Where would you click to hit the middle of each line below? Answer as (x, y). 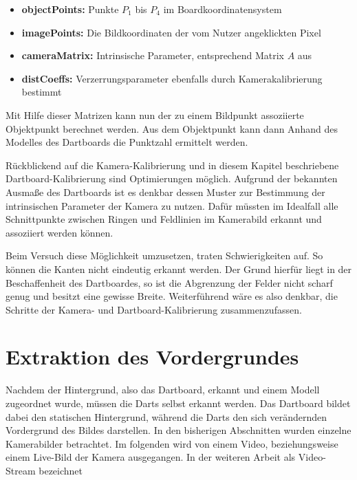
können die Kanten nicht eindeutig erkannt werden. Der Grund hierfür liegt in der (179, 269)
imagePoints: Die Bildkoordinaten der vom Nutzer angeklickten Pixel (171, 32)
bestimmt (42, 92)
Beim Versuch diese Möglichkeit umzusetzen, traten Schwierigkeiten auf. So (164, 255)
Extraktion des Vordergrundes (152, 357)
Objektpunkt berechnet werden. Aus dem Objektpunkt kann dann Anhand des (172, 128)
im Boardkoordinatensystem (223, 9)
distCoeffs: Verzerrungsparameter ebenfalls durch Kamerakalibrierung (172, 78)
